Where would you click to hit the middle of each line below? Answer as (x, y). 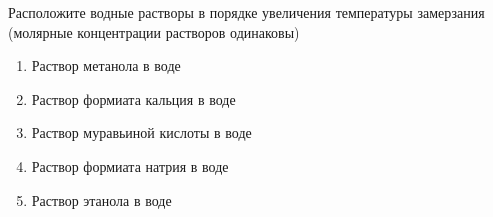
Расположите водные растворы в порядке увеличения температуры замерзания (246, 12)
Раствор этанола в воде (101, 199)
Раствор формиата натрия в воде (130, 165)
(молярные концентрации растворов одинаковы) (154, 31)
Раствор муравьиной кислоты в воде (141, 132)
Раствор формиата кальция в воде (133, 98)
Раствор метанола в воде (106, 65)
